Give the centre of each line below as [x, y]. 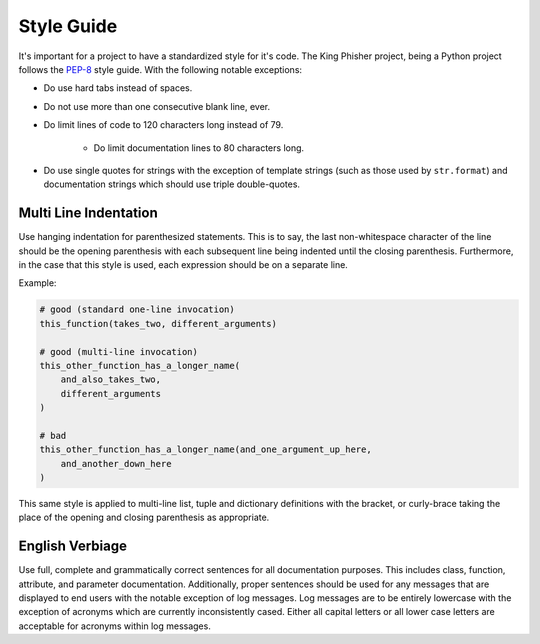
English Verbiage [72, 546]
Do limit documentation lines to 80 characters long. [199, 147]
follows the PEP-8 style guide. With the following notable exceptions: [160, 69]
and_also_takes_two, [111, 379]
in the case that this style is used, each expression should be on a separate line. [183, 264]
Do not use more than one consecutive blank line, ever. [157, 106]
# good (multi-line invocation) [119, 351]
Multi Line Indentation [88, 213]
